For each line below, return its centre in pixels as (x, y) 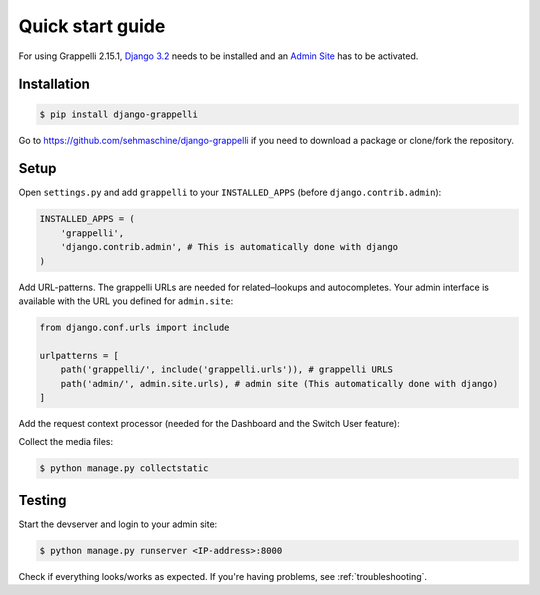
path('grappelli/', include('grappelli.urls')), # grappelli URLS (227, 369)
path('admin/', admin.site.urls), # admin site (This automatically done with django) (279, 383)
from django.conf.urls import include (134, 327)
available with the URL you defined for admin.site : (126, 301)
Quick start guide (92, 26)
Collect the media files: (66, 442)
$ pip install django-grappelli (119, 114)
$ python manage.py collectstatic (124, 468)
